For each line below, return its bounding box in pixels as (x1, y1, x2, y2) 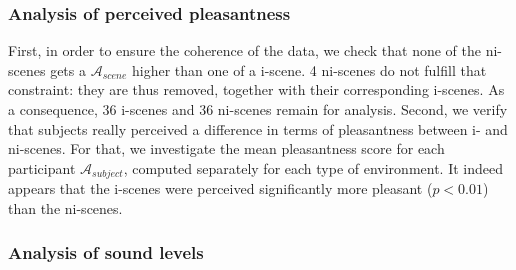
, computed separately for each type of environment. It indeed (123, 157, 503, 178)
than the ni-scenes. (8, 197, 123, 218)
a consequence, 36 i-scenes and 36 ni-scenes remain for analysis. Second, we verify (8, 99, 508, 119)
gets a (50, 59, 86, 80)
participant (8, 157, 76, 178)
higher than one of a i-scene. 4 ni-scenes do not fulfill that (131, 59, 487, 80)
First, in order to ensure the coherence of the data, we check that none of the (8, 40, 482, 61)
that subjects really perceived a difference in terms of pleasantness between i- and (8, 118, 508, 139)
